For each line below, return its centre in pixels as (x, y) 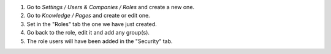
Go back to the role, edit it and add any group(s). (88, 33)
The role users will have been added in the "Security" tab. (100, 41)
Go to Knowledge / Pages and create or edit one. (88, 16)
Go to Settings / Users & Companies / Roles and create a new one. (111, 7)
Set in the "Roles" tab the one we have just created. (92, 24)
